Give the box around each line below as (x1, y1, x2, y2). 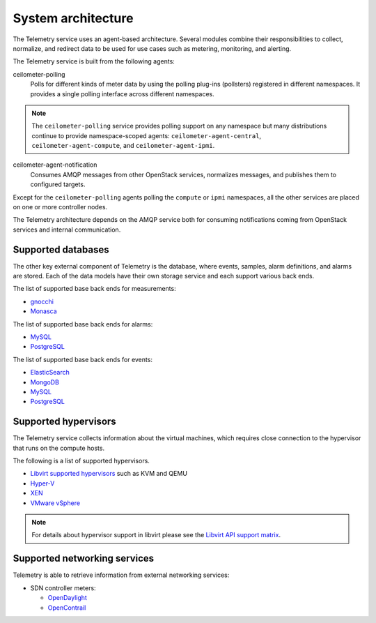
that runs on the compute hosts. (13, 444, 104, 452)
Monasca (30, 307, 57, 315)
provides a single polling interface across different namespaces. (30, 89, 215, 98)
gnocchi (30, 297, 54, 306)
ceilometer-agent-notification (13, 160, 97, 169)
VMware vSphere (30, 499, 80, 507)
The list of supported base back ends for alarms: (13, 320, 153, 328)
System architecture (13, 10, 134, 26)
